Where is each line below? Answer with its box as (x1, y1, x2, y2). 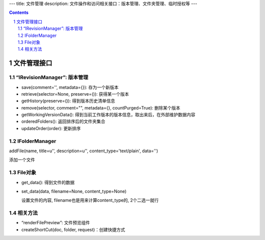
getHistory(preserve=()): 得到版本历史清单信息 (21, 98, 115, 104)
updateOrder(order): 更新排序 (21, 125, 81, 131)
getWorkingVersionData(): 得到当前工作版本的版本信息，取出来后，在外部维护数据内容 (21, 112, 196, 118)
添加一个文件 (9, 157, 35, 163)
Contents (9, 10, 29, 16)
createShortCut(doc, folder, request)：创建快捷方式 (21, 226, 125, 233)
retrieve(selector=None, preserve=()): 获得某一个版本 (21, 91, 130, 97)
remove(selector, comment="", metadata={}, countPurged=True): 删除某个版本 (21, 105, 181, 110)
